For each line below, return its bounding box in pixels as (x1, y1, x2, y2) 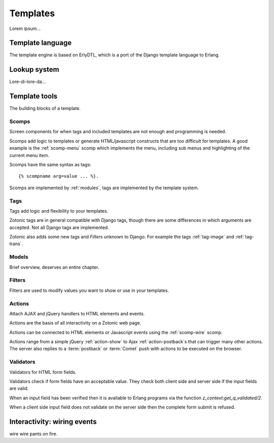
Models (9, 253, 28, 260)
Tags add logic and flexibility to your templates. (9, 208, 109, 214)
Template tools (9, 92, 58, 101)
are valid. (9, 386, 29, 392)
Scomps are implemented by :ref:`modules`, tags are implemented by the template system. (9, 185, 199, 191)
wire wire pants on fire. (9, 431, 58, 437)
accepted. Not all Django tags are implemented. (9, 224, 109, 230)
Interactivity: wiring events (9, 417, 97, 426)
